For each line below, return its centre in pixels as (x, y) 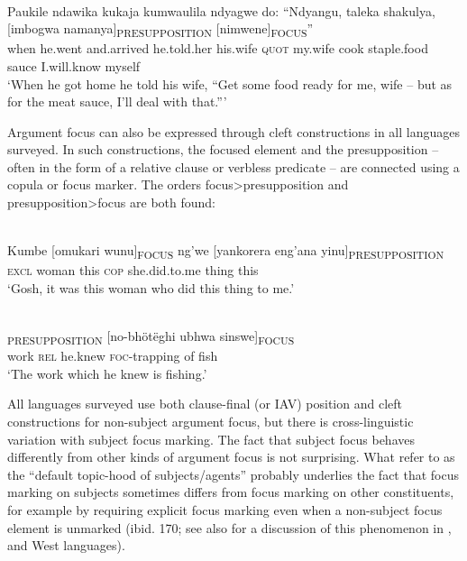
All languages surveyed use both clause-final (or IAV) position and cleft (205, 404)
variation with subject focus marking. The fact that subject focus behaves (211, 439)
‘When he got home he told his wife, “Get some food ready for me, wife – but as (230, 83)
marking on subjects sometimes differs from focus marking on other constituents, (231, 492)
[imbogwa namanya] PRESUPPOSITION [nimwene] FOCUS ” (160, 29)
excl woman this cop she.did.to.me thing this (133, 270)
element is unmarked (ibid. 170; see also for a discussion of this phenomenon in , (229, 527)
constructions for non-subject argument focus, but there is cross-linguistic (211, 422)
